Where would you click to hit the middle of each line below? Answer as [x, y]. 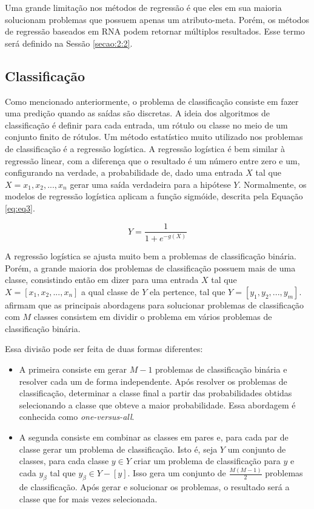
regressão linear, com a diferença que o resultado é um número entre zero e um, [152, 160]
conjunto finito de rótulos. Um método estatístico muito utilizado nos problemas [154, 137]
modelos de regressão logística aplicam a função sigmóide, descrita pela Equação [154, 196]
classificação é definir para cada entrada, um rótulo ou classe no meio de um [146, 125]
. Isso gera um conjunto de [177, 473]
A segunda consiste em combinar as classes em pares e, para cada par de [154, 437]
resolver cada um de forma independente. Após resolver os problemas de [153, 381]
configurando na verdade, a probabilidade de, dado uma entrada [124, 172]
